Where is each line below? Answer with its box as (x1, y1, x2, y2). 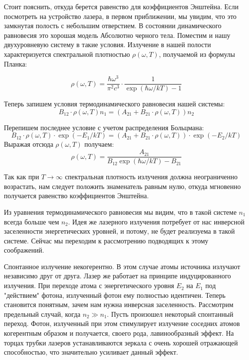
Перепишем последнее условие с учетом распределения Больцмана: (4, 122, 204, 132)
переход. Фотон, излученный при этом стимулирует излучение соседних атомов (4, 318, 240, 328)
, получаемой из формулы (159, 49, 235, 59)
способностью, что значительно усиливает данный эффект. (4, 347, 178, 357)
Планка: (4, 58, 27, 69)
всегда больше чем (4, 216, 59, 226)
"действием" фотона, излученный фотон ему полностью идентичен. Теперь (4, 290, 226, 300)
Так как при (4, 171, 39, 182)
